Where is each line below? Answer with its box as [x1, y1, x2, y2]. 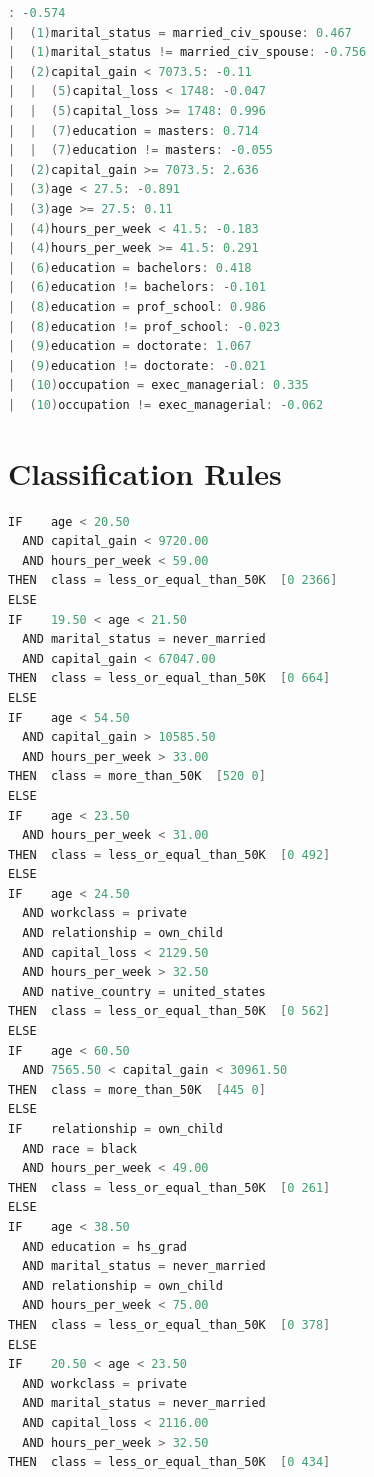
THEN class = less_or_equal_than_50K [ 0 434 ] [8, 1455, 331, 1470]
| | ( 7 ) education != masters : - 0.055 [8, 143, 274, 158]
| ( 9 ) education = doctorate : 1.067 [8, 339, 252, 354]
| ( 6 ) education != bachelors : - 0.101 [8, 280, 266, 295]
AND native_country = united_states [22, 984, 266, 999]
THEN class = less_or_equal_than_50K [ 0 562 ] [8, 1004, 331, 1019]
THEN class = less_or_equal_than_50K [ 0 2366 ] [8, 573, 338, 588]
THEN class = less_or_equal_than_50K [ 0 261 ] [8, 1180, 331, 1195]
